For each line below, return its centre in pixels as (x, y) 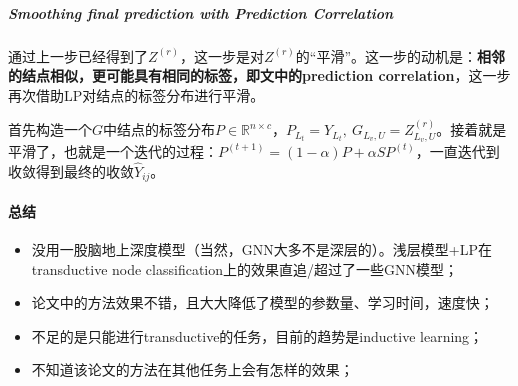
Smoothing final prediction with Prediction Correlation (201, 12)
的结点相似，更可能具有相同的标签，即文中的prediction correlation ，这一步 (259, 75)
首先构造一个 (50, 129)
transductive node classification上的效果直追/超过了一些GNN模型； (245, 268)
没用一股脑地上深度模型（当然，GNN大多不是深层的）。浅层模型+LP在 (261, 249)
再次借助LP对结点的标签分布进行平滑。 (136, 94)
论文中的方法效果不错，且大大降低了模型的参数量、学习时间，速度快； (262, 302)
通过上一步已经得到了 (78, 55)
